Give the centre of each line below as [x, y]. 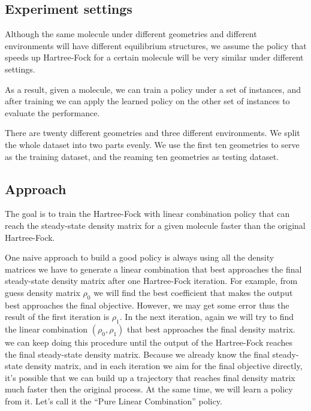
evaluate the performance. [52, 112]
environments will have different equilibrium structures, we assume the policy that [156, 45]
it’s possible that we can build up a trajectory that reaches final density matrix [150, 377]
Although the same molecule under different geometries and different [131, 34]
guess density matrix [43, 292]
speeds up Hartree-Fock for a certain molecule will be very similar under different [154, 57]
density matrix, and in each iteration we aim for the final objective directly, [164, 366]
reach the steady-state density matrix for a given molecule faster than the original [155, 225]
